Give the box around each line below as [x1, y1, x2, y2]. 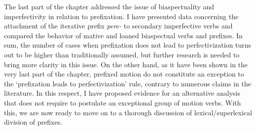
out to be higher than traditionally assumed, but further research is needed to [4, 49, 240, 59]
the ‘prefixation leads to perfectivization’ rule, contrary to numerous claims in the [4, 78, 251, 88]
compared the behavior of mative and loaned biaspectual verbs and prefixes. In [4, 30, 243, 40]
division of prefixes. [4, 117, 63, 127]
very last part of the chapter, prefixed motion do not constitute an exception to [4, 69, 244, 79]
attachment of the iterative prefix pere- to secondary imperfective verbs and [4, 21, 233, 31]
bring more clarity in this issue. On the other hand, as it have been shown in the [4, 59, 248, 69]
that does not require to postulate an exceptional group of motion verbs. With [4, 97, 241, 107]
